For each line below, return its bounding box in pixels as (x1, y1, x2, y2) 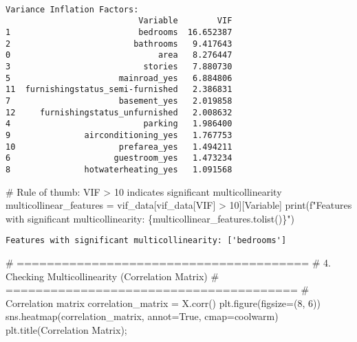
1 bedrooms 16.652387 (6, 27, 232, 37)
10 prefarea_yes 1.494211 (6, 141, 232, 152)
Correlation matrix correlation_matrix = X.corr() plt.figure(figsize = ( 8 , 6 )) (6, 295, 321, 310)
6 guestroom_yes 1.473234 (6, 153, 232, 163)
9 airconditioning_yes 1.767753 (6, 130, 232, 140)
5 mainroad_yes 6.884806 (6, 73, 232, 83)
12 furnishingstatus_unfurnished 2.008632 (6, 107, 232, 117)
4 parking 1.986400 (6, 119, 232, 129)
